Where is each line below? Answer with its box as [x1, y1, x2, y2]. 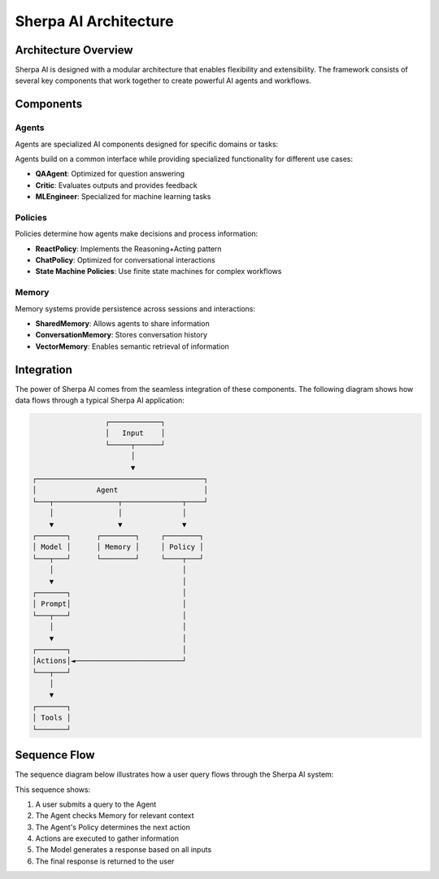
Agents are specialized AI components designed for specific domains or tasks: [15, 139, 279, 149]
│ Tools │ [32, 713, 72, 723]
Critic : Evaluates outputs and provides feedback [35, 180, 198, 190]
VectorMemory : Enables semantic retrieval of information [35, 342, 229, 351]
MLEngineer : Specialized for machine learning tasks [35, 192, 211, 202]
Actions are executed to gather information [35, 833, 179, 843]
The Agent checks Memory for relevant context [35, 811, 194, 820]
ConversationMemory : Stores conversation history [35, 330, 207, 340]
